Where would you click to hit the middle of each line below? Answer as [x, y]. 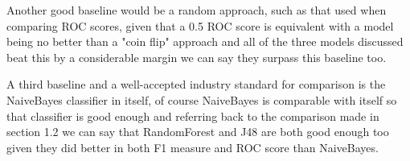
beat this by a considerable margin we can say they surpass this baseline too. [197, 57]
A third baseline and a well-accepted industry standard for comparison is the [196, 84]
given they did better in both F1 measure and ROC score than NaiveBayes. [193, 147]
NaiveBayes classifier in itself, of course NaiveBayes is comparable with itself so [202, 99]
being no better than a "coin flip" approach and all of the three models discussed [205, 41]
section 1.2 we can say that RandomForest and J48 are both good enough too [198, 132]
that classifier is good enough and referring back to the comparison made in [193, 116]
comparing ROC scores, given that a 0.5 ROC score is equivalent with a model [200, 25]
